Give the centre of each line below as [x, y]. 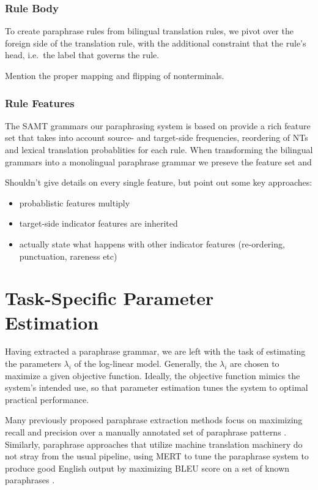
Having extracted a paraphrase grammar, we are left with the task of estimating [155, 351]
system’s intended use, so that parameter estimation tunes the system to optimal [157, 387]
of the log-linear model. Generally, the [146, 364]
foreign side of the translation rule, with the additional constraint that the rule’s [156, 43]
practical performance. [47, 399]
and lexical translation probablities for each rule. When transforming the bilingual [159, 149]
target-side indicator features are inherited [98, 223]
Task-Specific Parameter [109, 298]
